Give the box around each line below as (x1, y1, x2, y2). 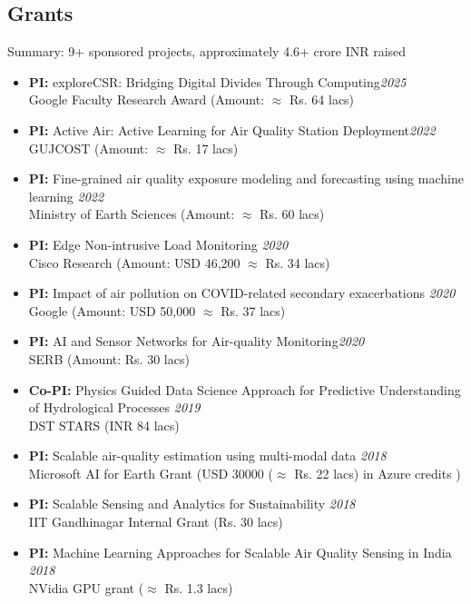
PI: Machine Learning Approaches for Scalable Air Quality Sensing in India (28, 542, 452, 561)
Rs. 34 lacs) (265, 252, 330, 272)
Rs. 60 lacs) (260, 204, 325, 223)
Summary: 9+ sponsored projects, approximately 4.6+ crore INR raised (7, 42, 407, 61)
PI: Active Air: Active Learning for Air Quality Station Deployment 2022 (28, 120, 436, 139)
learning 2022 (28, 186, 104, 205)
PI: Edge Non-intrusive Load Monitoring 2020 (28, 234, 289, 253)
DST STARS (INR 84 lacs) (28, 415, 180, 434)
